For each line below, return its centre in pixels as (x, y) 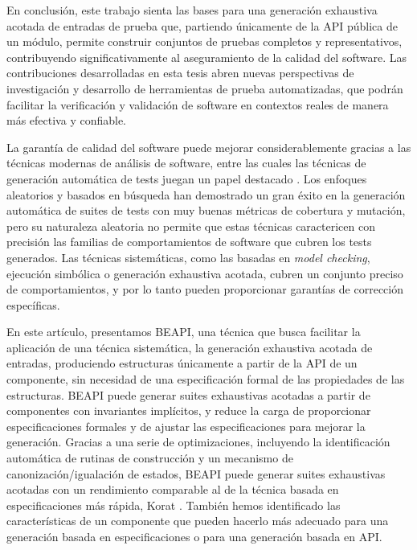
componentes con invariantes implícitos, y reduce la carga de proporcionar (189, 410)
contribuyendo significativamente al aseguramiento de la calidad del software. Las (206, 57)
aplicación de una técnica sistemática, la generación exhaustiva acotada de (190, 347)
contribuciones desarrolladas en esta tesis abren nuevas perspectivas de (180, 73)
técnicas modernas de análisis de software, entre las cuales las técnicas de (186, 163)
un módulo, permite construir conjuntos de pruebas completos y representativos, (204, 41)
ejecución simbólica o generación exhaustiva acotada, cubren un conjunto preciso (205, 273)
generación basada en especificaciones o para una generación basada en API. (194, 536)
